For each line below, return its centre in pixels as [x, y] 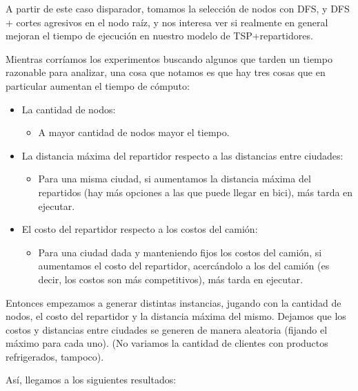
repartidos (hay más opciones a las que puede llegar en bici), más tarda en [196, 192]
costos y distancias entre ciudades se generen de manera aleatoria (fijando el [167, 329]
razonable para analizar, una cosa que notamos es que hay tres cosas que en [166, 72]
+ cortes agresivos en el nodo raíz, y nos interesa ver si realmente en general [167, 22]
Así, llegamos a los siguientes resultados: [91, 380]
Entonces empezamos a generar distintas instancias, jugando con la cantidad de [173, 302]
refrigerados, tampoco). [55, 356]
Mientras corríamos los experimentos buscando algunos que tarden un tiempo [169, 58]
